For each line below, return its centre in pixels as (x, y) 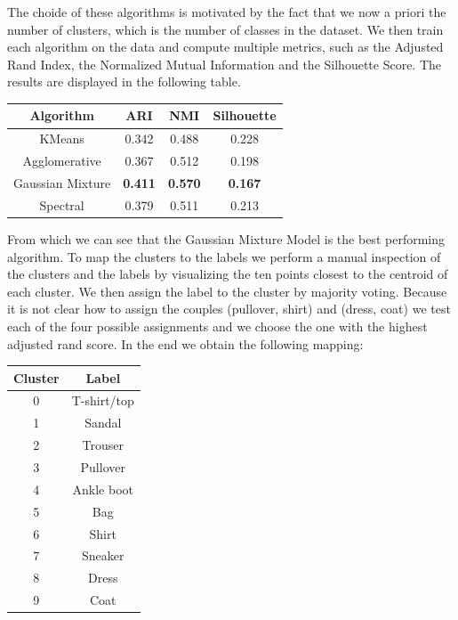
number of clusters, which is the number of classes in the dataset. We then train (225, 29)
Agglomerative (62, 161)
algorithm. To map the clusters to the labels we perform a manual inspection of (224, 256)
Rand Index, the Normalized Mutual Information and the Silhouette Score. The (225, 64)
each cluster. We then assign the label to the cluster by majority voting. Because (227, 291)
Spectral (62, 204)
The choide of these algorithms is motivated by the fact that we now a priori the (227, 12)
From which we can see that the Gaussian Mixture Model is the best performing (226, 238)
